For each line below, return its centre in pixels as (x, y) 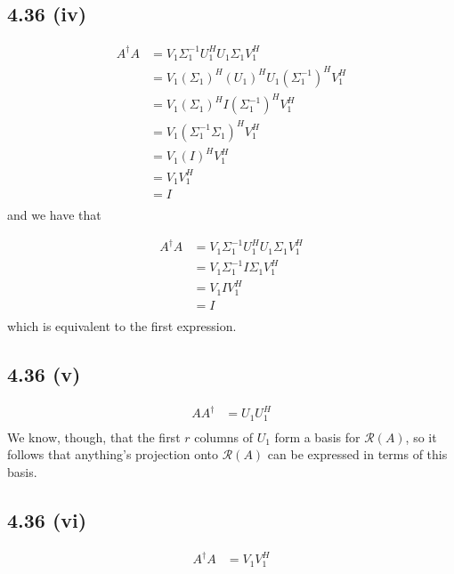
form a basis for (317, 437)
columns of (224, 437)
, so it (421, 437)
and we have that (54, 215)
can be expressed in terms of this (357, 454)
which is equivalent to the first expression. (122, 325)
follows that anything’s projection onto (113, 454)
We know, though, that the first (94, 437)
